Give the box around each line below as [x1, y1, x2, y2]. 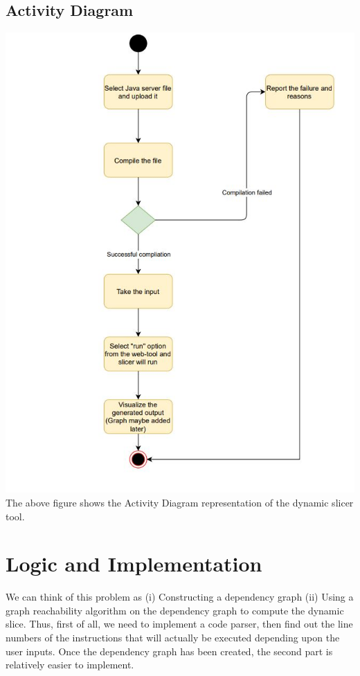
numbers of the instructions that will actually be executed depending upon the [6, 630, 340, 645]
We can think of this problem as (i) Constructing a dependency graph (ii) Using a [6, 590, 354, 604]
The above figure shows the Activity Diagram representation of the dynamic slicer [6, 495, 354, 509]
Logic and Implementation [6, 549, 262, 578]
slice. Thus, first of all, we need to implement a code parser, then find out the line [6, 616, 353, 631]
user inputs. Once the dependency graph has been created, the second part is [6, 643, 333, 658]
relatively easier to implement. [6, 657, 134, 672]
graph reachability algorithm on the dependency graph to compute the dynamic [6, 603, 344, 617]
